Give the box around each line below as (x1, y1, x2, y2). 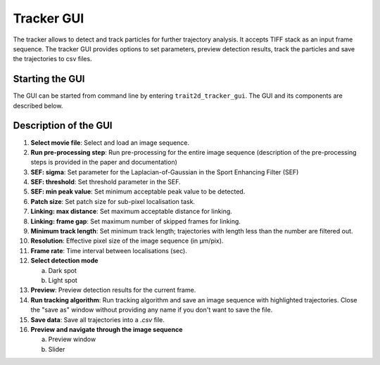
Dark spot (48, 266, 77, 274)
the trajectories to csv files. (13, 55, 92, 63)
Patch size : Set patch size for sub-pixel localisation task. (30, 197, 196, 205)
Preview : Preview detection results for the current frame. (30, 286, 196, 295)
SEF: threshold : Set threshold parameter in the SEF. (30, 178, 181, 186)
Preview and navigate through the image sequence (30, 325, 183, 333)
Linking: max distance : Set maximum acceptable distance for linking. (30, 207, 232, 216)
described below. (13, 101, 63, 110)
